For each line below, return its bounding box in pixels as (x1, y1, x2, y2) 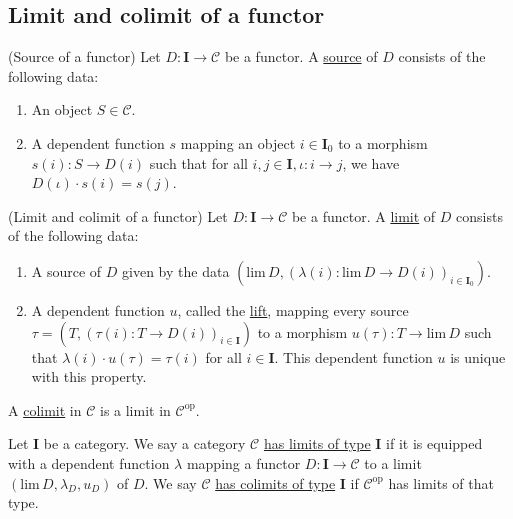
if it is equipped (386, 433, 483, 454)
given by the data (122, 260, 230, 281)
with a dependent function (8, 452, 170, 473)
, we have (342, 152, 400, 173)
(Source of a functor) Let (8, 46, 161, 67)
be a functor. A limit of (291, 205, 436, 226)
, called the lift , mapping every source (177, 299, 409, 320)
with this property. (31, 366, 147, 387)
